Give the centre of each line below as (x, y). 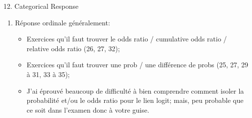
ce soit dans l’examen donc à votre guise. (88, 109)
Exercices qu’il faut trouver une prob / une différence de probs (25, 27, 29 (137, 65)
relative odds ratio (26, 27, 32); (73, 48)
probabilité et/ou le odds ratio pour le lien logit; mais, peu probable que (135, 100)
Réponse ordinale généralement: (62, 22)
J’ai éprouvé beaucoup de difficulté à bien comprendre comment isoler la (135, 90)
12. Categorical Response (41, 6)
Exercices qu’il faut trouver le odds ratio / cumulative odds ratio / (127, 39)
